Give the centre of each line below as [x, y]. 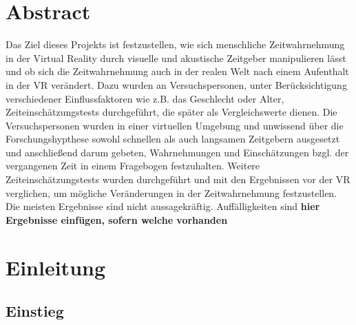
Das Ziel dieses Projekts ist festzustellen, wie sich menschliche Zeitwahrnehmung [175, 44]
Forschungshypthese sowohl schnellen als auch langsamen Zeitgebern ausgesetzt [173, 139]
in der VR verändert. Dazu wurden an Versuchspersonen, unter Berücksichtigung [176, 84]
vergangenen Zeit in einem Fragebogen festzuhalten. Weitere [133, 166]
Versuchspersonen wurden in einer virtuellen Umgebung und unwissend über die [175, 125]
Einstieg [35, 311]
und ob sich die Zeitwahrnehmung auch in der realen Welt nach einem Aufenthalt [177, 71]
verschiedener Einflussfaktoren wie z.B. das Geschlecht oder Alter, [145, 98]
